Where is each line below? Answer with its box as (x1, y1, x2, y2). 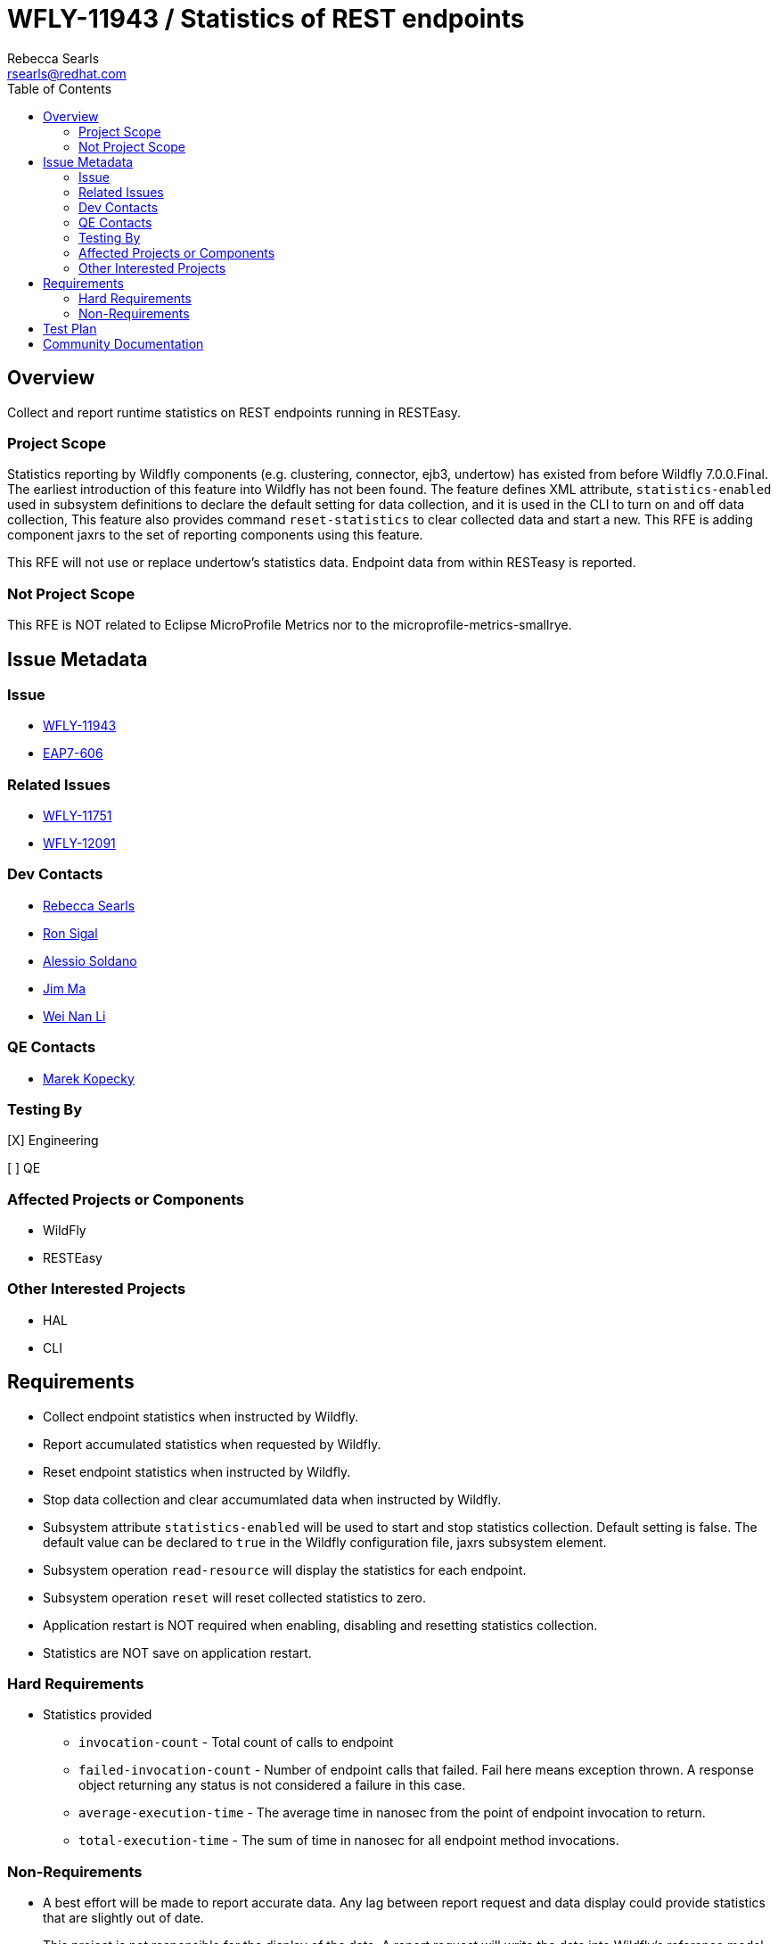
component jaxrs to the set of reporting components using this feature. (7, 527, 423, 543)
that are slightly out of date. (43, 1910, 204, 1926)
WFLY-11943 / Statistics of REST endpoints (7, 4, 525, 34)
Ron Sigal (43, 925, 98, 941)
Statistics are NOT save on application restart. (43, 1644, 312, 1660)
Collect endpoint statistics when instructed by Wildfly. (43, 1408, 359, 1424)
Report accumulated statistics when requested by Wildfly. (43, 1436, 381, 1452)
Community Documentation (43, 335, 204, 351)
